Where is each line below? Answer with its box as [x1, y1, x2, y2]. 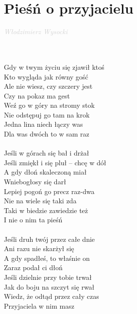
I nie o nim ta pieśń [4, 215, 63, 225]
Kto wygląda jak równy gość [4, 71, 88, 81]
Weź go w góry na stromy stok [4, 100, 95, 110]
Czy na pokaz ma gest [4, 90, 70, 100]
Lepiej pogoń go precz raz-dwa [4, 186, 95, 196]
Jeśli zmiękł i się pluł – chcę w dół [4, 157, 106, 167]
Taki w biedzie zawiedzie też [4, 205, 88, 215]
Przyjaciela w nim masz [4, 300, 74, 311]
